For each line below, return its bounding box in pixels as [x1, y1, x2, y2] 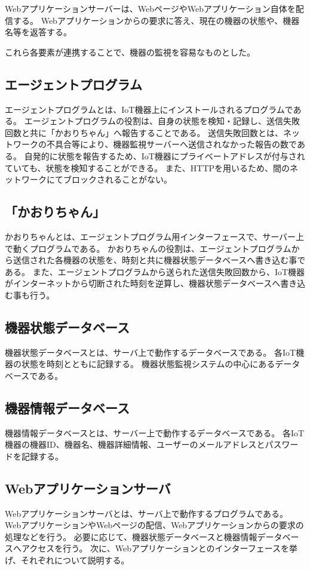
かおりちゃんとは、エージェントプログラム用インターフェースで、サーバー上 [5, 230, 305, 242]
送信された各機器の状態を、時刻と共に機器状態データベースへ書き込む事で [13, 254, 306, 266]
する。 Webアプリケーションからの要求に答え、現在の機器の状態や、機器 [13, 14, 300, 26]
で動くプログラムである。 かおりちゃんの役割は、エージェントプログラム [5, 242, 291, 254]
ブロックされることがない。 [63, 173, 172, 186]
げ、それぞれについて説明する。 [5, 554, 130, 566]
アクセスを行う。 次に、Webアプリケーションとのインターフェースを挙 [21, 542, 297, 554]
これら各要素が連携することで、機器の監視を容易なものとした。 [5, 45, 256, 58]
